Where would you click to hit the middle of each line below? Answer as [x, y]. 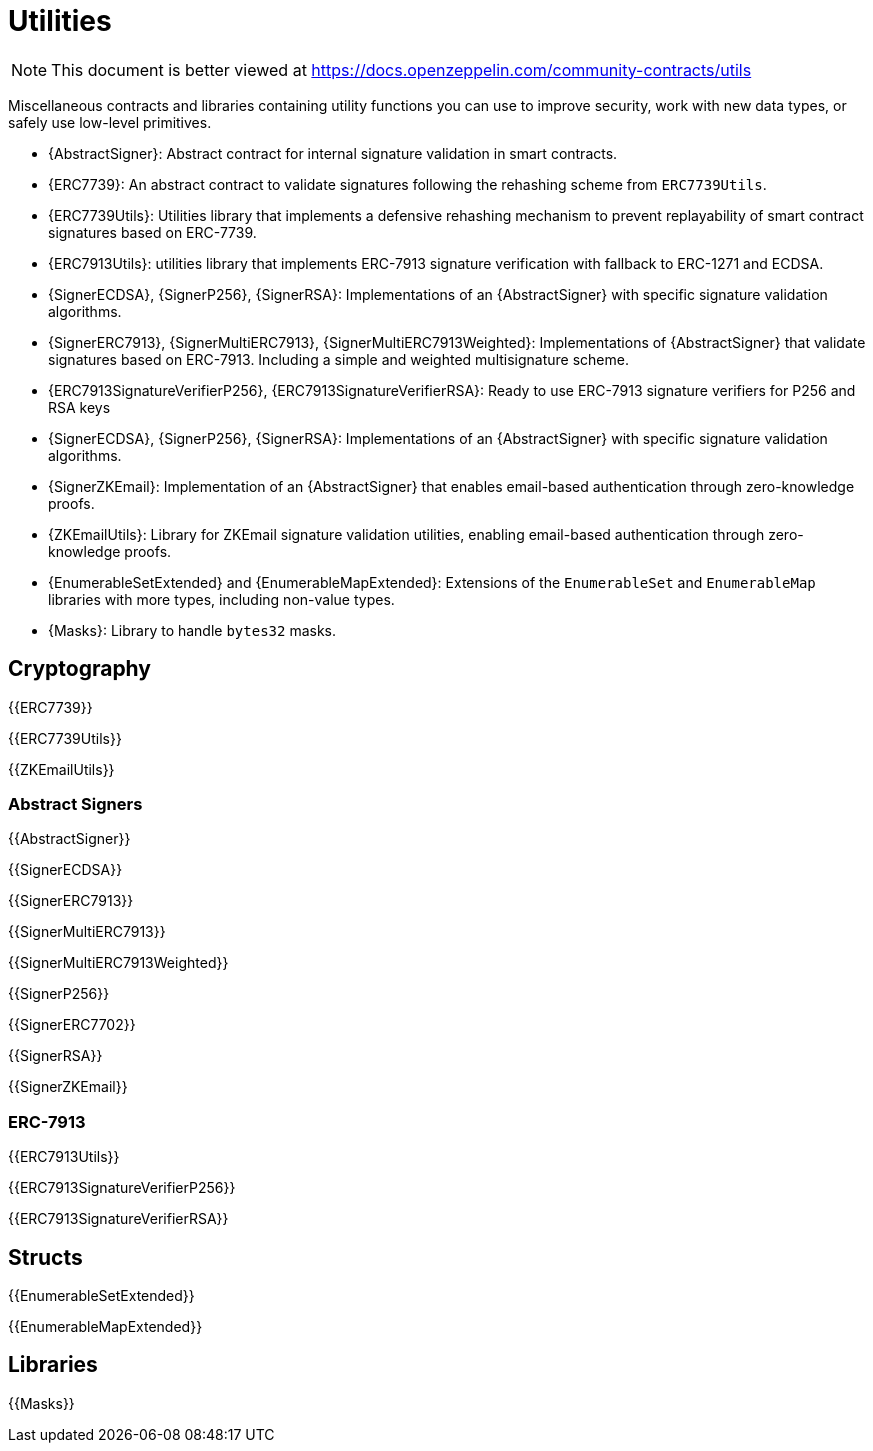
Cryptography [79, 669]
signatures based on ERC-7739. [152, 232]
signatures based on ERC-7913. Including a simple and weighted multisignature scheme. [338, 359]
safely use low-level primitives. [110, 122]
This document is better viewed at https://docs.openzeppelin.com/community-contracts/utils [401, 69]
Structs [45, 1257]
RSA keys [79, 407]
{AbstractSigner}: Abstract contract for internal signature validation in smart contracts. [333, 153]
